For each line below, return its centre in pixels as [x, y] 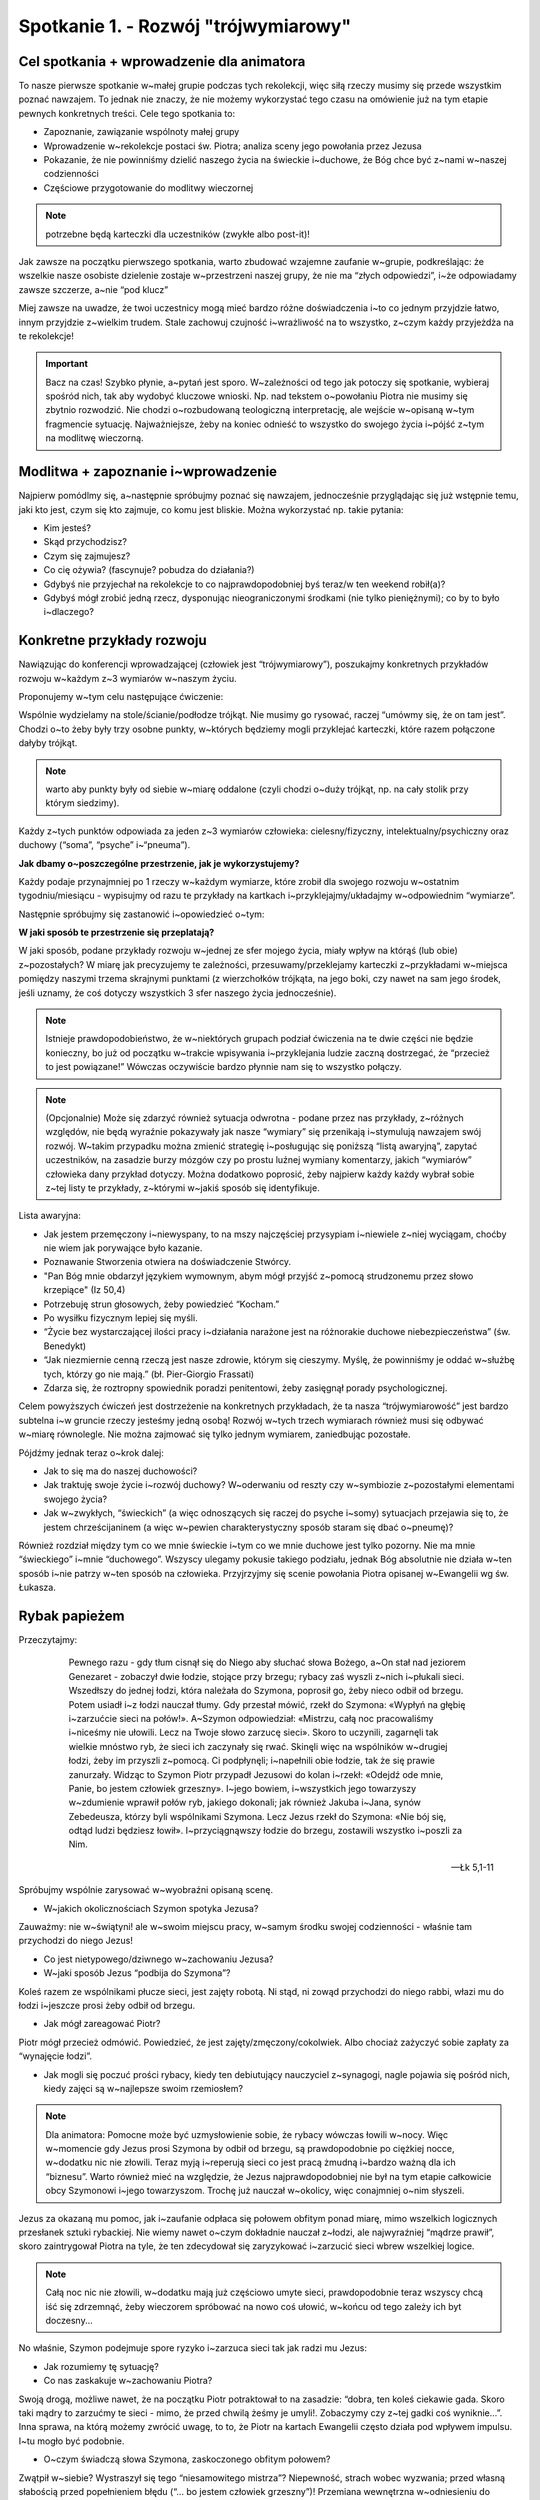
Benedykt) [65, 1346]
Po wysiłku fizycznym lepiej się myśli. [121, 1318]
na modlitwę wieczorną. [94, 438]
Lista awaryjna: [50, 1216]
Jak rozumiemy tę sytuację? [101, 2366]
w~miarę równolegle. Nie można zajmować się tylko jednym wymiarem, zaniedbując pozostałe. [214, 1434]
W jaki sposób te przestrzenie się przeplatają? [116, 932]
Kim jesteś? [67, 527]
